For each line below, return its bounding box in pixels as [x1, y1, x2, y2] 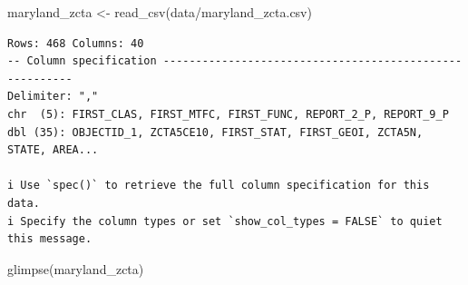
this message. [7, 232, 93, 246]
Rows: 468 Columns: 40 [7, 36, 144, 50]
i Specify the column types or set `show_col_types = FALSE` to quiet [7, 214, 443, 228]
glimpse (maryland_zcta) [7, 259, 144, 278]
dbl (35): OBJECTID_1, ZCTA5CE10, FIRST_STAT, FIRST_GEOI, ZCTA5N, [7, 125, 424, 139]
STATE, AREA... [7, 143, 99, 157]
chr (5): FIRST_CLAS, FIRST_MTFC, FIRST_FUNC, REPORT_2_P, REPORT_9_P [7, 107, 449, 121]
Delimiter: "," [7, 90, 99, 103]
